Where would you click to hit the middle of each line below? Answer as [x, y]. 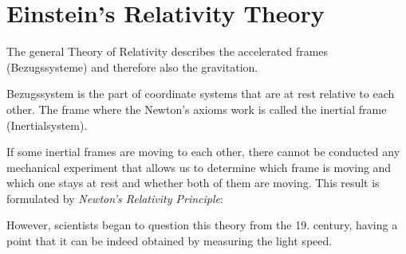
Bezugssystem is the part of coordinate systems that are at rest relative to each [201, 94]
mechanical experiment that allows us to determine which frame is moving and [199, 167]
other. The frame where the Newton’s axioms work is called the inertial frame [197, 109]
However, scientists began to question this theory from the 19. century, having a [202, 225]
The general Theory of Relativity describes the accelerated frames [168, 51]
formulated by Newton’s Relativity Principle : [115, 198]
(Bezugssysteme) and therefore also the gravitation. [132, 66]
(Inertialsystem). [47, 125]
